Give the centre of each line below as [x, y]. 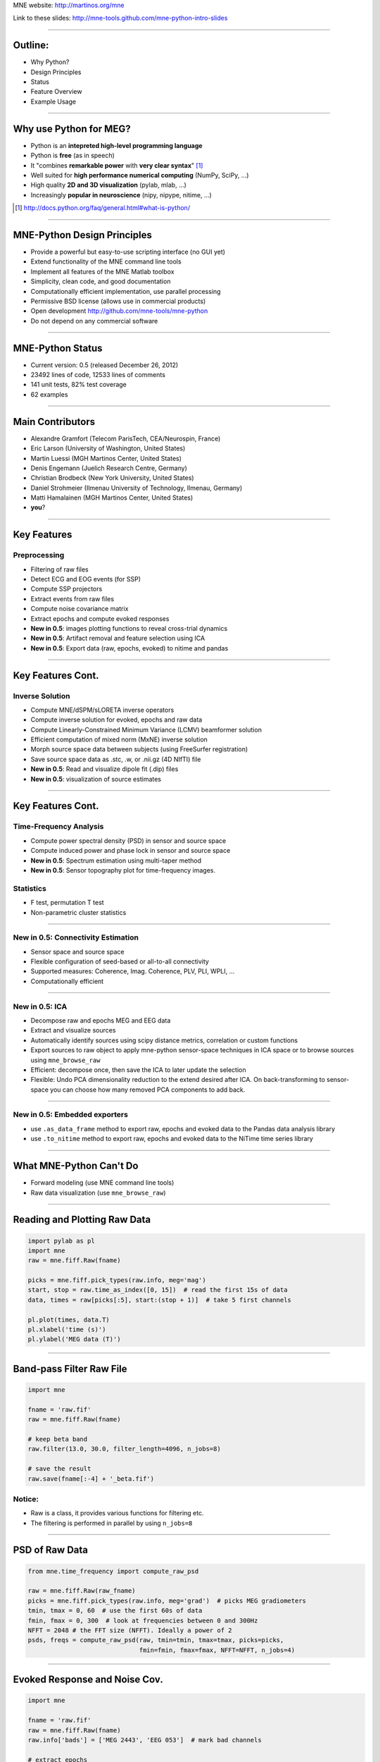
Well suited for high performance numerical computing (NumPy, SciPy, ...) [140, 175]
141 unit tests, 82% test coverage [78, 385]
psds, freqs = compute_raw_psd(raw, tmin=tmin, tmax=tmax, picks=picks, [156, 1640]
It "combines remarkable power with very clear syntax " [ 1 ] [117, 165]
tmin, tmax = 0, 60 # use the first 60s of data [115, 1611]
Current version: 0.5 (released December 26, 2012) [104, 365]
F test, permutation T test [68, 903]
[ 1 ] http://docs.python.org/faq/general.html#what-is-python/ [102, 208]
